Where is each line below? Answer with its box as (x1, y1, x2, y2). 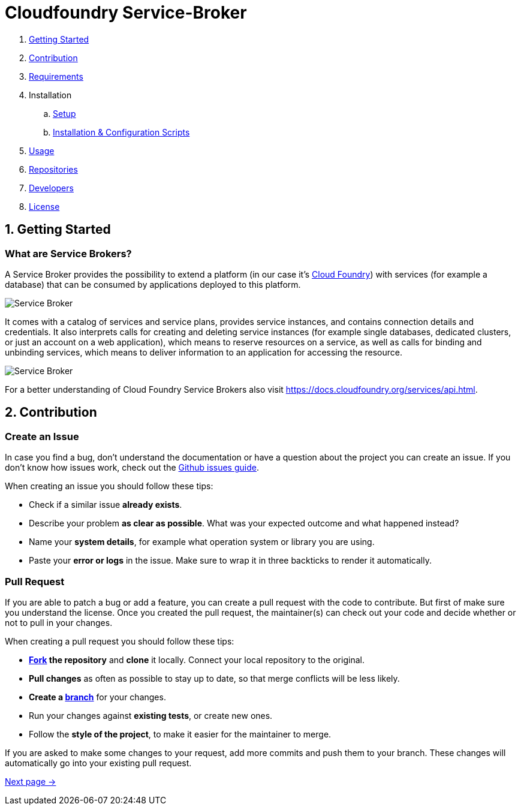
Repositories (29, 164, 78, 174)
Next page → (5, 776, 56, 787)
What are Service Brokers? (5, 247, 132, 260)
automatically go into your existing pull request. (5, 757, 192, 768)
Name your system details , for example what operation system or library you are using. (29, 537, 375, 547)
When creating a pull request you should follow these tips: (5, 636, 234, 646)
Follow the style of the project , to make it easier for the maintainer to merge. (29, 728, 332, 739)
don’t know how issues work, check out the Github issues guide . (5, 462, 259, 473)
